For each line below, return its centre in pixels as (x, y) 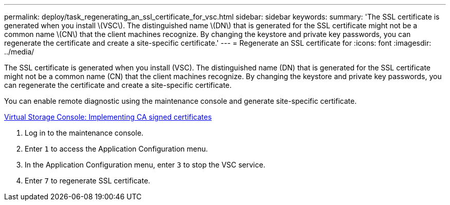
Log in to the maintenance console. (84, 133)
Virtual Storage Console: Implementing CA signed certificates (108, 117)
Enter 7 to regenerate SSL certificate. (88, 181)
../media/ (19, 52)
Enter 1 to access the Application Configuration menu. (116, 149)
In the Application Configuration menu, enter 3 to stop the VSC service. (145, 165)
